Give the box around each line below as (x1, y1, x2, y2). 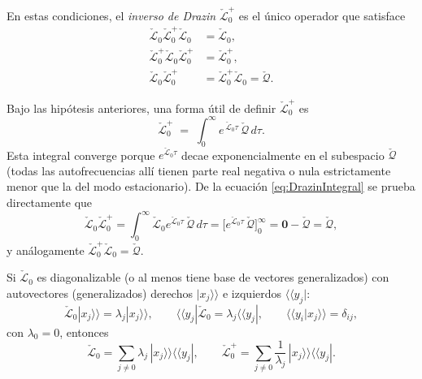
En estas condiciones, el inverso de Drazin (7, 6, 216, 24)
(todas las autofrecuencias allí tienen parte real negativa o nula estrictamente (7, 162, 391, 179)
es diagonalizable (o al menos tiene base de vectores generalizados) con (37, 269, 389, 286)
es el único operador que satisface (238, 6, 406, 24)
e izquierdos (222, 284, 282, 301)
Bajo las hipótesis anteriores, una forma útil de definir (7, 99, 276, 116)
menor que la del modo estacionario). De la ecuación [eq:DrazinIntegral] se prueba (7, 178, 415, 195)
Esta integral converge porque (7, 146, 155, 163)
